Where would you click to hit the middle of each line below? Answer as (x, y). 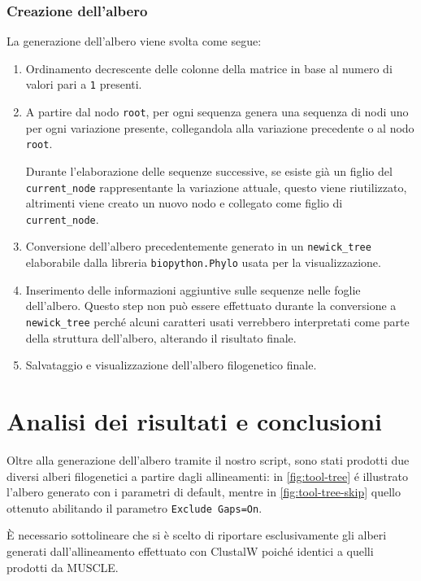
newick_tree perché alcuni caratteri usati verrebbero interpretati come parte (217, 321)
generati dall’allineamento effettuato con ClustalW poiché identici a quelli (190, 550)
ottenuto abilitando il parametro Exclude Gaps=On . (135, 507)
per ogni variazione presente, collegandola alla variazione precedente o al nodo (220, 127)
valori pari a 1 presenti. (84, 84)
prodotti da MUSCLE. (63, 567)
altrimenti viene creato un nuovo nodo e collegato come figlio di (184, 203)
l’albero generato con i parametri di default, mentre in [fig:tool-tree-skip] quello (204, 492)
